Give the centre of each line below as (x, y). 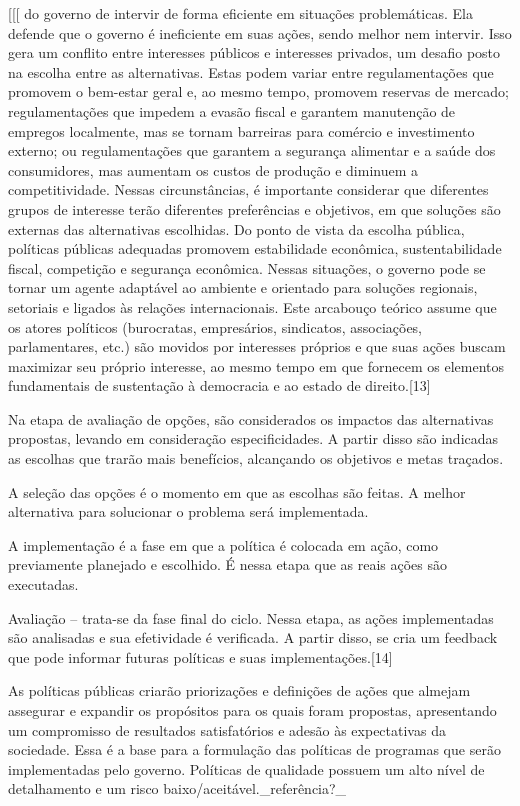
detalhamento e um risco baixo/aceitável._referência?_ (177, 788)
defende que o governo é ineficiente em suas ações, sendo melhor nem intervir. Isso (260, 32)
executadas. (43, 584)
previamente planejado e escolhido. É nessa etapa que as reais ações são (228, 564)
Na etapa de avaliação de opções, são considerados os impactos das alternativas (251, 418)
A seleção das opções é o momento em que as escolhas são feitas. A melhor (237, 491)
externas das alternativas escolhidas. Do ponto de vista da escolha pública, (236, 228)
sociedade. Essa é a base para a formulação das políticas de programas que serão (254, 749)
